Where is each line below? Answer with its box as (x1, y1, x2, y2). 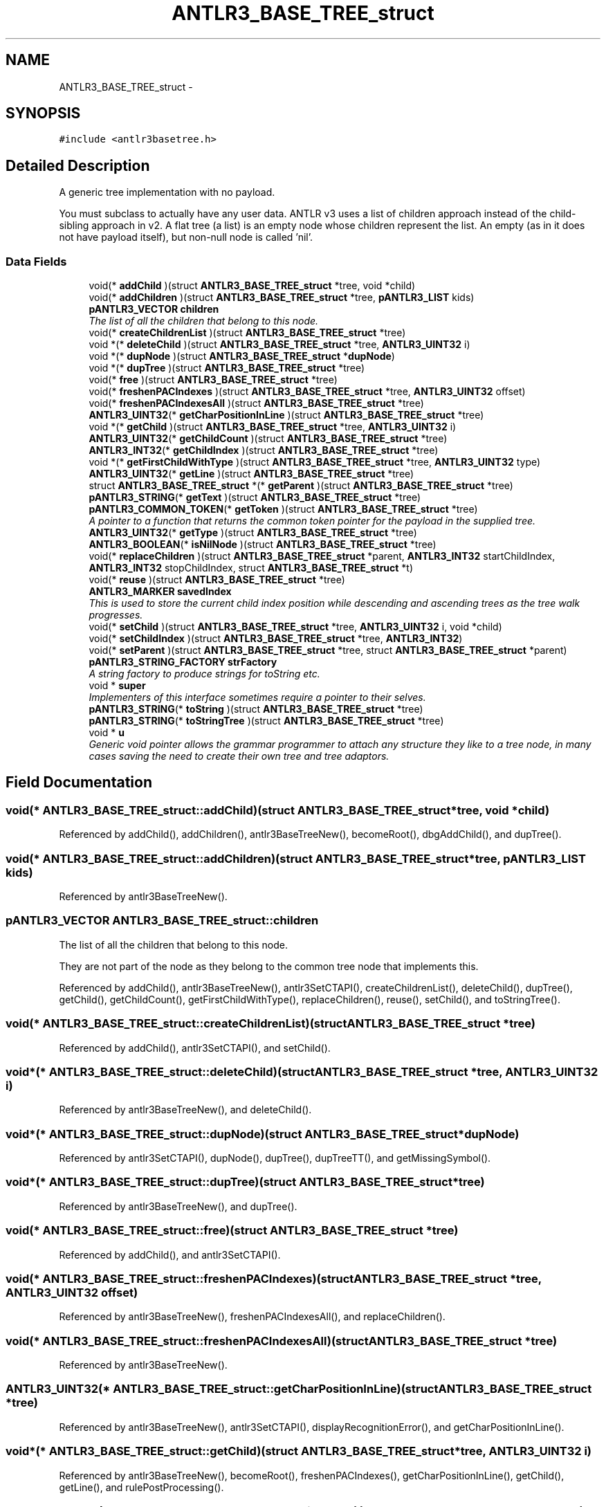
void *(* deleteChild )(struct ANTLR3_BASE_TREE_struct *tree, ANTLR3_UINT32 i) (89, 338, 470, 351)
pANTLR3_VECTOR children (89, 303, 219, 316)
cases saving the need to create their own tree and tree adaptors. (89, 750, 389, 762)
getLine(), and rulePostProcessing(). (59, 1481, 224, 1493)
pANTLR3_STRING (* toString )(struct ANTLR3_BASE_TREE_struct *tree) (89, 703, 423, 715)
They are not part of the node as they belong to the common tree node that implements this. (59, 960, 479, 972)
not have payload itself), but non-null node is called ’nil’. (59, 231, 313, 244)
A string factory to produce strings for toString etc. (89, 668, 320, 680)
